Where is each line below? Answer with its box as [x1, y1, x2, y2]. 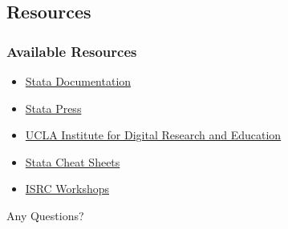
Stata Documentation [25, 73, 132, 89]
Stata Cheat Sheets [25, 153, 120, 170]
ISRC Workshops [25, 180, 110, 197]
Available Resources [6, 41, 137, 61]
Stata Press [25, 99, 82, 116]
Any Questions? [6, 207, 84, 223]
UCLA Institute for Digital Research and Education [25, 127, 282, 143]
